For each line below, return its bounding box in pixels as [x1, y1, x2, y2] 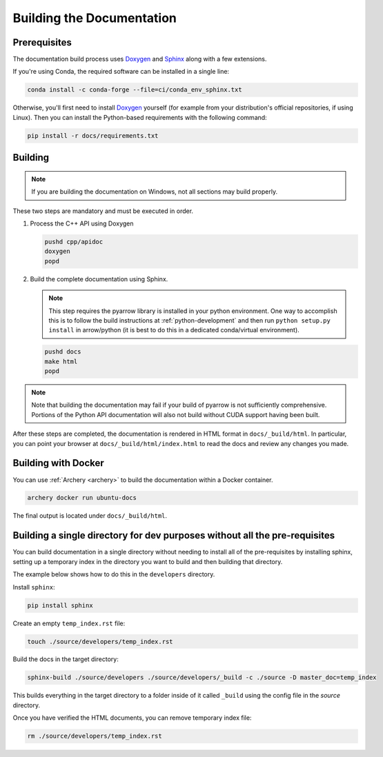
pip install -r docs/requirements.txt [27, 132, 159, 139]
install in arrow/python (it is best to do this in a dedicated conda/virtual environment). [48, 326, 299, 334]
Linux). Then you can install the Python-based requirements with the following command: [12, 113, 267, 121]
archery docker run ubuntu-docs [27, 494, 137, 502]
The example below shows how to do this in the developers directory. [12, 570, 215, 578]
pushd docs [44, 348, 81, 356]
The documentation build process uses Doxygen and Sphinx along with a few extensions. [12, 55, 267, 63]
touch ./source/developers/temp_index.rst [27, 638, 173, 645]
